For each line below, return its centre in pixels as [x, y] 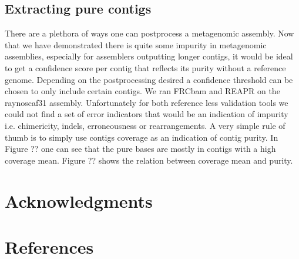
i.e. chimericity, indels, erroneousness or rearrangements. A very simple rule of [145, 125]
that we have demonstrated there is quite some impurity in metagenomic [136, 44]
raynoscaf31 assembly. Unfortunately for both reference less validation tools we [147, 102]
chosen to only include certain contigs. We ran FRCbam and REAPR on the [142, 91]
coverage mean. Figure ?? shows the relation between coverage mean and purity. [149, 160]
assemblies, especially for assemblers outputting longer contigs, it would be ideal [149, 56]
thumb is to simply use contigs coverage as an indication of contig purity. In [142, 137]
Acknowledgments [79, 200]
